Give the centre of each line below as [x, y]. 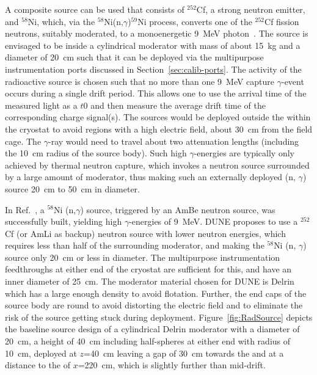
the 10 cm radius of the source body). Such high [96, 153]
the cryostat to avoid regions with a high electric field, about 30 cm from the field [159, 129]
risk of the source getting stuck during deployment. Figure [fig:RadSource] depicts [159, 317]
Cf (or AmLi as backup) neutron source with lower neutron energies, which [145, 233]
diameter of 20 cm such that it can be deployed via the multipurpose [134, 57]
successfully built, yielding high [64, 221]
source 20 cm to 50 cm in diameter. [73, 188]
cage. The [23, 141]
